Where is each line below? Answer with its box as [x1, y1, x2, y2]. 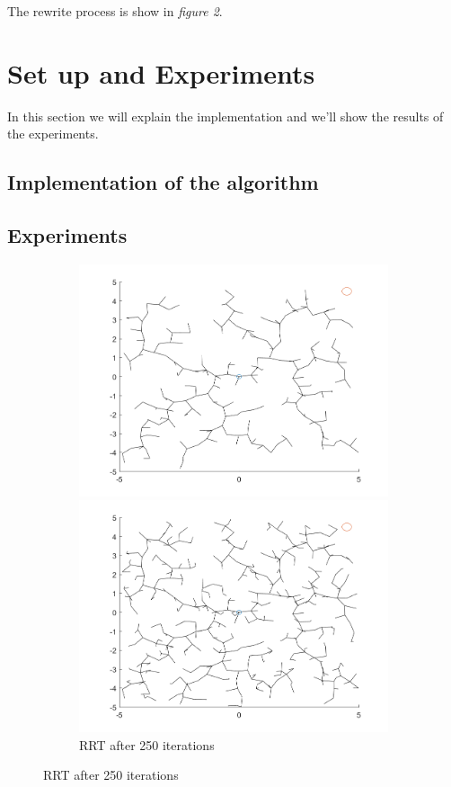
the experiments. [7, 124, 99, 143]
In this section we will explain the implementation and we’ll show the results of [7, 106, 444, 125]
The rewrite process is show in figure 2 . [7, 2, 223, 20]
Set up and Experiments [7, 54, 315, 91]
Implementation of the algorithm [7, 168, 319, 196]
